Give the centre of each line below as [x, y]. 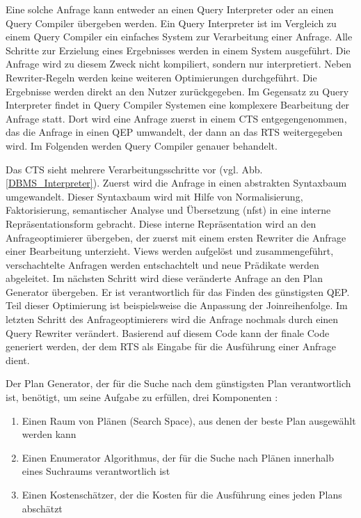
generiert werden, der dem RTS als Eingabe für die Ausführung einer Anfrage [171, 346]
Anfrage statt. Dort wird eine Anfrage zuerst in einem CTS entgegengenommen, [176, 118]
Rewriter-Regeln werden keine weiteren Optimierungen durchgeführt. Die [161, 77]
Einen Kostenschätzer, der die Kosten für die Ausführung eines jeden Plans [182, 494]
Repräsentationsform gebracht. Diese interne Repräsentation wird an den [161, 223]
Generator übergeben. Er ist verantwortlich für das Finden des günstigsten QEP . [178, 291]
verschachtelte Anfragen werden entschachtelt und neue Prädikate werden [162, 264]
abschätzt [42, 508]
